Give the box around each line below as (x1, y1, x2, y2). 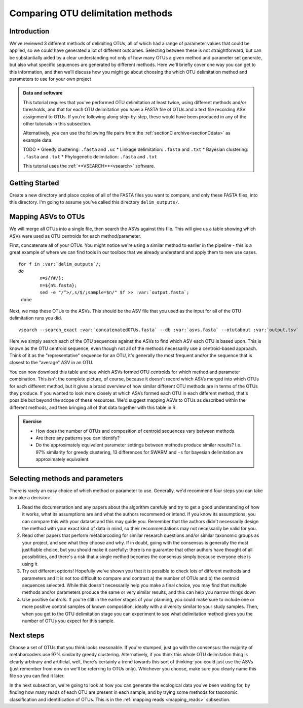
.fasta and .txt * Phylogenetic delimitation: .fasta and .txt (23, 153, 157, 159)
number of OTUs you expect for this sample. (22, 618, 115, 624)
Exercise (23, 419, 42, 425)
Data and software (23, 90, 63, 96)
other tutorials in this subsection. (23, 120, 92, 126)
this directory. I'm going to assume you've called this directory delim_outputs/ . (9, 199, 180, 205)
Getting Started (9, 178, 59, 187)
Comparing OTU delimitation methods (9, 8, 172, 19)
